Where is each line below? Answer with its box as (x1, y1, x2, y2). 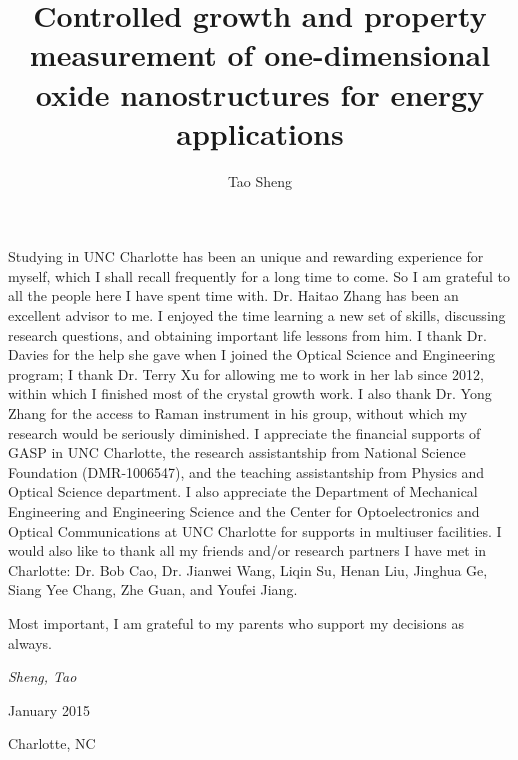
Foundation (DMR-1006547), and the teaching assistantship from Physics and (8, 461, 485, 482)
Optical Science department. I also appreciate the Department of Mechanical (8, 481, 478, 502)
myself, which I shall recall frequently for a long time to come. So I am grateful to (8, 265, 510, 286)
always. (8, 632, 53, 653)
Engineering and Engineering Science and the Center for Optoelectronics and (8, 501, 480, 521)
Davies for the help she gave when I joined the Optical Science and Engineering (8, 344, 496, 365)
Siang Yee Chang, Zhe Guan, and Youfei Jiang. (8, 579, 298, 600)
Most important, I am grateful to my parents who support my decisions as (8, 612, 464, 633)
